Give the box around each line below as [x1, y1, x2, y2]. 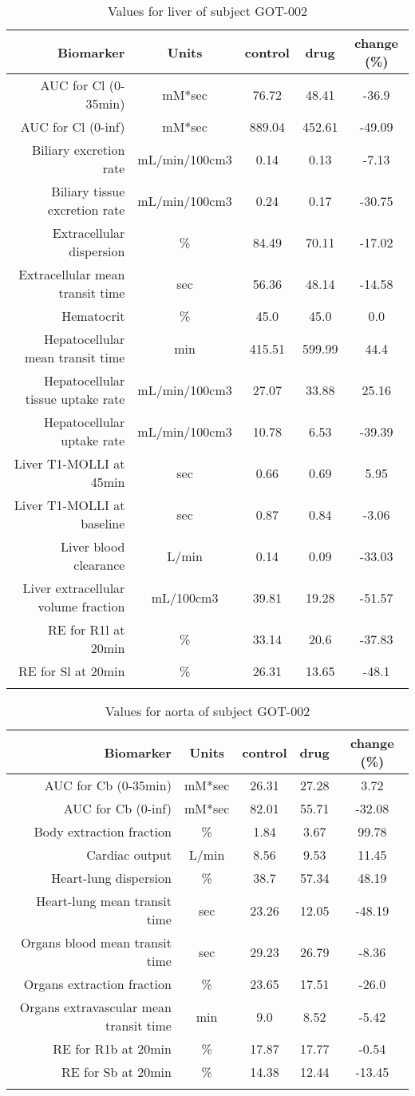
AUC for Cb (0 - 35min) [44, 776, 172, 794]
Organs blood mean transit [21, 933, 172, 952]
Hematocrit [61, 307, 125, 325]
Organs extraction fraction [23, 975, 172, 993]
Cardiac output [86, 845, 172, 864]
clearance [73, 556, 125, 574]
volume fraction [38, 597, 125, 615]
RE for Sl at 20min [18, 662, 125, 680]
